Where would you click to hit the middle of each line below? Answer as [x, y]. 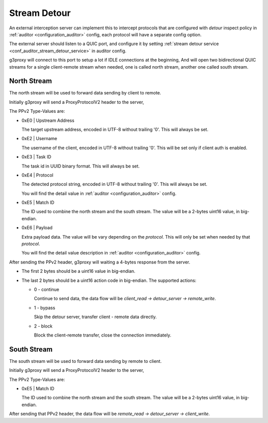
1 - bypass [45, 308]
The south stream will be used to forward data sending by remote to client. [85, 361]
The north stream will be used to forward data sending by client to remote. [85, 93]
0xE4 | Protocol [37, 175]
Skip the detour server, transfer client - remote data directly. [96, 317]
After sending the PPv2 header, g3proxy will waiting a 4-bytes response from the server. [100, 262]
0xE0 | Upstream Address [48, 120]
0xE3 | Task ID [36, 157]
